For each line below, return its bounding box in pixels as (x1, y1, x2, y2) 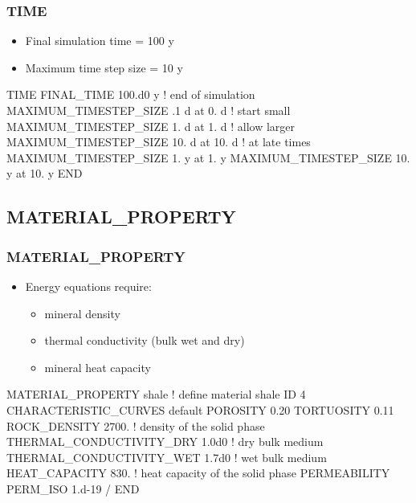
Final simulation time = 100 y (25, 32, 174, 49)
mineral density (44, 305, 120, 321)
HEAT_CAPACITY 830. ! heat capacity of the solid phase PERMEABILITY (6, 464, 390, 481)
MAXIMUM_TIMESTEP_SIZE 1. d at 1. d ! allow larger (6, 117, 296, 134)
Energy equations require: (25, 277, 152, 294)
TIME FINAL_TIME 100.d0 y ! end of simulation (6, 86, 255, 103)
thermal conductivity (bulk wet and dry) (44, 332, 245, 349)
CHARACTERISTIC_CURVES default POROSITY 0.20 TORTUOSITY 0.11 (6, 401, 394, 418)
